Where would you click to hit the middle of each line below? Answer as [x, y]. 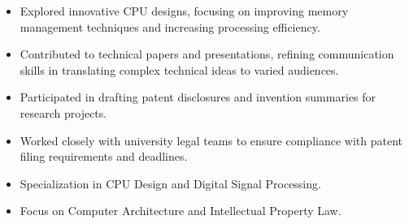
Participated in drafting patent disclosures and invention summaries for [198, 97]
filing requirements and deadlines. [104, 156]
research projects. [63, 112]
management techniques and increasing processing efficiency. [170, 26]
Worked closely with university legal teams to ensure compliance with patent [211, 140]
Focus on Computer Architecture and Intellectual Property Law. [181, 211]
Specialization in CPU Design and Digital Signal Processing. [170, 183]
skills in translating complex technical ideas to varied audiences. [179, 69]
